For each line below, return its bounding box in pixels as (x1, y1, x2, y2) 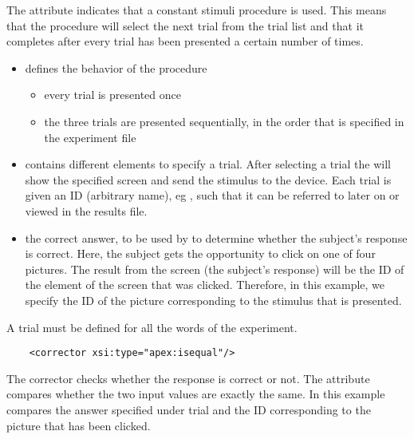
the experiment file (44, 129, 136, 145)
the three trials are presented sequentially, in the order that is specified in (44, 113, 404, 129)
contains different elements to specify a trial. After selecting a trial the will (25, 156, 391, 172)
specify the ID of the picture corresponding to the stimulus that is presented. (25, 291, 402, 308)
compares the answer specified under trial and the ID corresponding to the (6, 401, 371, 417)
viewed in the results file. (25, 202, 148, 219)
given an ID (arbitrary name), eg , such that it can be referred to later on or (25, 187, 400, 204)
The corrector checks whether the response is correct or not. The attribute (6, 370, 370, 386)
